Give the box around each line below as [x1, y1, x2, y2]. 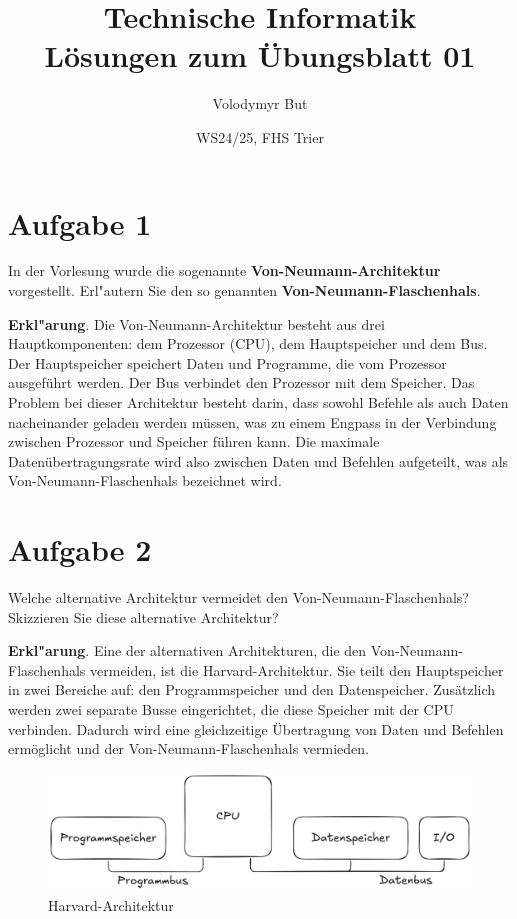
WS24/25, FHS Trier [196, 126, 324, 147]
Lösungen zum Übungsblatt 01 [44, 35, 476, 76]
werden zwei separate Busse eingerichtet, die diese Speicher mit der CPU [8, 699, 454, 720]
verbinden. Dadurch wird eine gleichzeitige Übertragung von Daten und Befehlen [8, 718, 504, 739]
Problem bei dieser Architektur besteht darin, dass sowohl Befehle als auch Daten [8, 392, 509, 412]
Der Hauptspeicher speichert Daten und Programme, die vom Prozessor [8, 352, 447, 373]
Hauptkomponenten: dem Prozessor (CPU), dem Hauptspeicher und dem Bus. [8, 333, 488, 354]
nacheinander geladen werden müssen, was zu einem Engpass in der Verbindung [8, 411, 497, 432]
